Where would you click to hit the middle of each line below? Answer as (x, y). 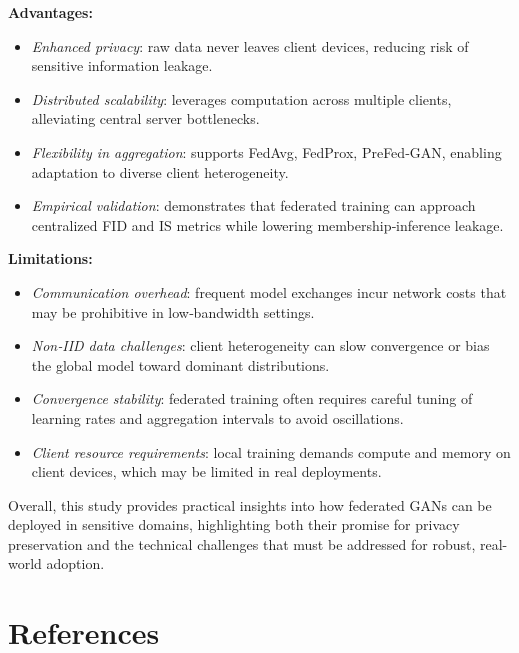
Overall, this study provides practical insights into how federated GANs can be (250, 504)
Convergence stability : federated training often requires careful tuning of (252, 398)
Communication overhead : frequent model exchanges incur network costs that (269, 291)
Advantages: (50, 12)
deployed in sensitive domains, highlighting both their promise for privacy (234, 524)
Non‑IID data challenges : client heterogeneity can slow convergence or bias (260, 345)
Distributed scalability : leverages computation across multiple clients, (241, 98)
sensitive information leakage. (122, 65)
